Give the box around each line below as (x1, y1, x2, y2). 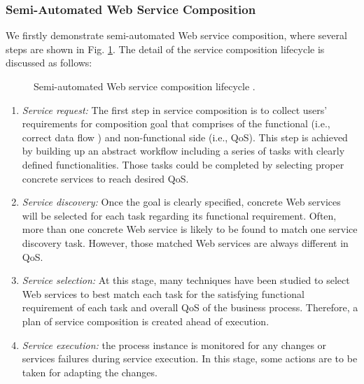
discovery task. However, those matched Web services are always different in (22, 235, 349, 250)
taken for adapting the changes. (22, 364, 157, 379)
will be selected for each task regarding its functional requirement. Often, (22, 208, 337, 222)
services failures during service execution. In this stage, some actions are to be (22, 351, 358, 366)
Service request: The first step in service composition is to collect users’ (22, 102, 328, 117)
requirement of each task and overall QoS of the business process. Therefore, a (22, 300, 358, 315)
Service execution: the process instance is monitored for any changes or (22, 337, 327, 352)
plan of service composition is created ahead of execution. (22, 313, 269, 328)
